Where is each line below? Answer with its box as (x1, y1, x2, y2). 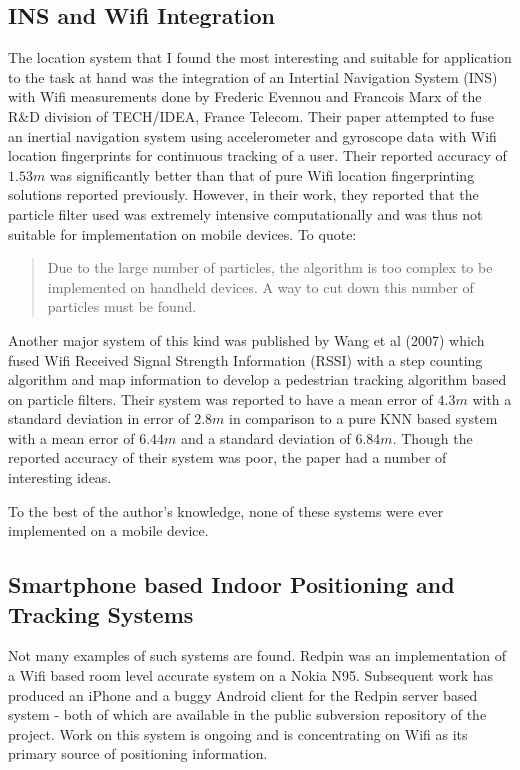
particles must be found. (47, 296, 197, 317)
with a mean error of (8, 427, 135, 448)
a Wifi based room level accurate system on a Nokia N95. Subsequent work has (8, 665, 494, 686)
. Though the (392, 427, 473, 448)
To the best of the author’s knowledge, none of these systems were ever (8, 500, 444, 521)
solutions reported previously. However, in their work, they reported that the (8, 184, 479, 205)
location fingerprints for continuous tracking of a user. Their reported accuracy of (8, 145, 507, 166)
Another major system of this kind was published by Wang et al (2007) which (8, 329, 485, 350)
